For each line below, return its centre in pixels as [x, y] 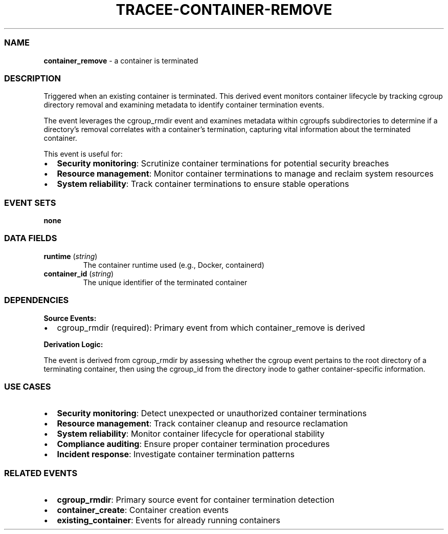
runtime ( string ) [71, 256]
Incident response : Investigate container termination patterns [176, 454]
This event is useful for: [83, 154]
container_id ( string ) [79, 273]
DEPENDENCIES [37, 300]
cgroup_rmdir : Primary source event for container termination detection [196, 500]
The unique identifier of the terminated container [165, 282]
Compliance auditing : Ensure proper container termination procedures [193, 444]
